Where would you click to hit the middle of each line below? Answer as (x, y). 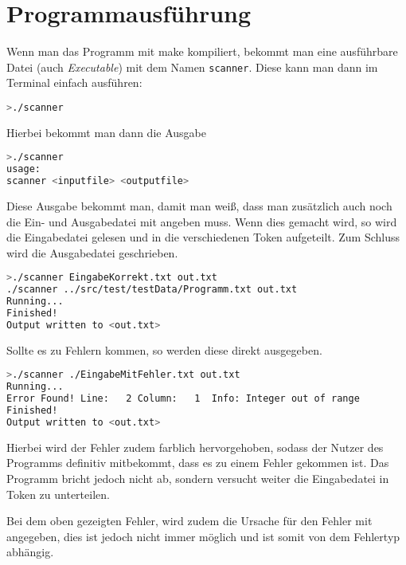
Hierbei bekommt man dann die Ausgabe (106, 132)
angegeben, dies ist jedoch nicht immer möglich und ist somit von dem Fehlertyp (203, 536)
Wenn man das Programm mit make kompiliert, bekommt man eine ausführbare (202, 51)
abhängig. (30, 552)
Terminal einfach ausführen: (74, 82)
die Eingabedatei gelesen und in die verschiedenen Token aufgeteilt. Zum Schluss (203, 237)
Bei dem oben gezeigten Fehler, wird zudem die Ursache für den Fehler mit (189, 521)
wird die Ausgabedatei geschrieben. (92, 252)
